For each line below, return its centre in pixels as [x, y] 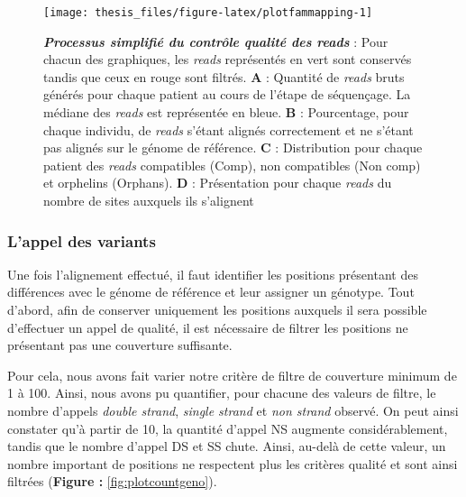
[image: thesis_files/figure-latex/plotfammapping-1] [208, 13]
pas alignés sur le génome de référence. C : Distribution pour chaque [233, 147]
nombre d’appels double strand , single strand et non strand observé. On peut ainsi [233, 410]
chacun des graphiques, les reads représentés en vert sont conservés [228, 59]
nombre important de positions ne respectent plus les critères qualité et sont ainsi [233, 463]
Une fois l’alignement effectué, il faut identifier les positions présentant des [213, 274]
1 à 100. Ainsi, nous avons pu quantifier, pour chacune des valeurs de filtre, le [222, 393]
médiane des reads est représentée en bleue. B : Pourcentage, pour [226, 112]
